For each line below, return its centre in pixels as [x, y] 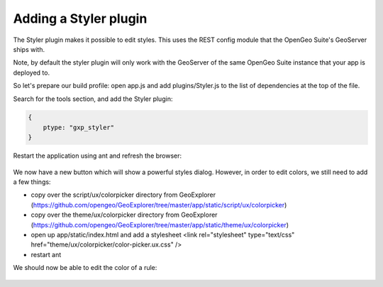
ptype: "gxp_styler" [79, 127]
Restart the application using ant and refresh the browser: [98, 156]
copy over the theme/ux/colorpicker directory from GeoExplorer [124, 215]
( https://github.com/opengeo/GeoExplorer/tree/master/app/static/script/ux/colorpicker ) [159, 205]
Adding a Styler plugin [80, 18]
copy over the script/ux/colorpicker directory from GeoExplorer [123, 195]
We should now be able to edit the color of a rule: [85, 268]
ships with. [29, 49]
